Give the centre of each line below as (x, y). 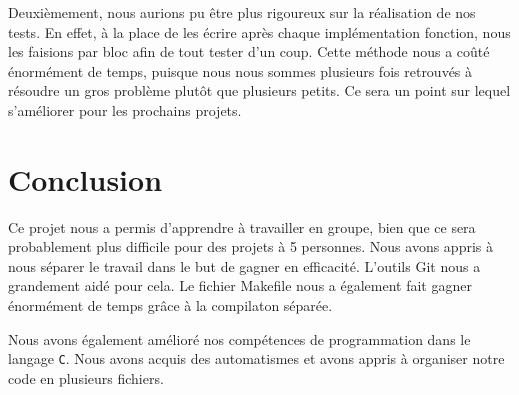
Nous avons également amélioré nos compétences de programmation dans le (239, 338)
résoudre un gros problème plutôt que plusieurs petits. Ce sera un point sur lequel (259, 90)
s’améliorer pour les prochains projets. (125, 109)
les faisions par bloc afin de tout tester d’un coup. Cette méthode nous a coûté (249, 51)
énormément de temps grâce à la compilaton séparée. (170, 305)
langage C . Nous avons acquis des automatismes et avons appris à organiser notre (256, 358)
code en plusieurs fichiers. (86, 377)
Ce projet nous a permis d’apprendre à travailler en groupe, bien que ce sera (242, 226)
